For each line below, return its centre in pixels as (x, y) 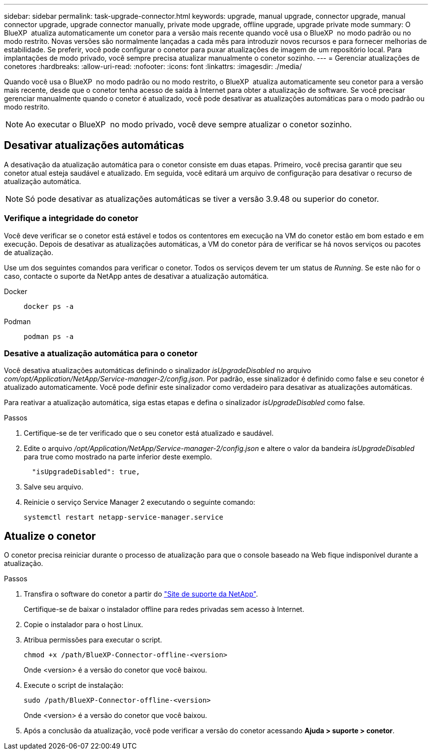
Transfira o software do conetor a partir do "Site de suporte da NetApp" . (141, 594)
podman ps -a (49, 336)
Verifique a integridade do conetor (71, 218)
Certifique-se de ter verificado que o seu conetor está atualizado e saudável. (149, 433)
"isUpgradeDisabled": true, (86, 472)
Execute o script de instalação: (74, 685)
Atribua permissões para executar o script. (93, 640)
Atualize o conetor (50, 536)
